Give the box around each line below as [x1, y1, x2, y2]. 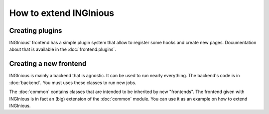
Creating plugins [9, 26, 62, 35]
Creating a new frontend [9, 60, 87, 68]
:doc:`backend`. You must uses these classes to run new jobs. [9, 80, 136, 86]
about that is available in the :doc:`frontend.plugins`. [9, 46, 117, 52]
